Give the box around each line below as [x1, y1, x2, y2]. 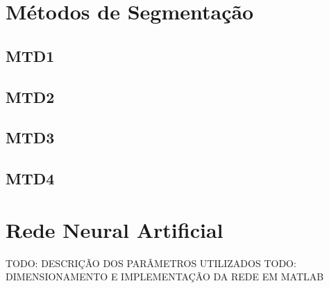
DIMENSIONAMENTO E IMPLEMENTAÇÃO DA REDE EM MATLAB [6, 269, 324, 284]
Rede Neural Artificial [6, 215, 223, 243]
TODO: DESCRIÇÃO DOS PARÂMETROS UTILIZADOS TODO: [6, 255, 296, 270]
